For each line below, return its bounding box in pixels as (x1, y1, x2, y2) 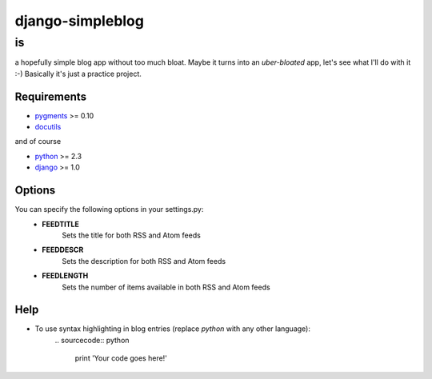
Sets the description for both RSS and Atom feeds (62, 256, 226, 265)
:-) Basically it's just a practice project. (14, 69, 142, 78)
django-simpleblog (14, 12, 144, 30)
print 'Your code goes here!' (74, 353, 168, 363)
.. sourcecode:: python (54, 335, 130, 345)
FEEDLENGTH (42, 271, 89, 281)
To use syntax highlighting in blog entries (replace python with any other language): (34, 324, 311, 333)
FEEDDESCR (42, 245, 84, 255)
